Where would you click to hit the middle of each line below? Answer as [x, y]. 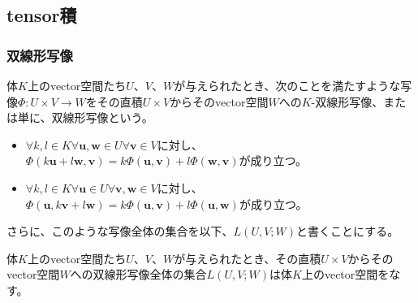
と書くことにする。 [348, 231]
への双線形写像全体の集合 [138, 274]
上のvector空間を [345, 274]
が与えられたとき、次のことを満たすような [287, 85]
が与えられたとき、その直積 [248, 258]
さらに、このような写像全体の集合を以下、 [120, 231]
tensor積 [42, 15]
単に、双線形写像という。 [85, 117]
